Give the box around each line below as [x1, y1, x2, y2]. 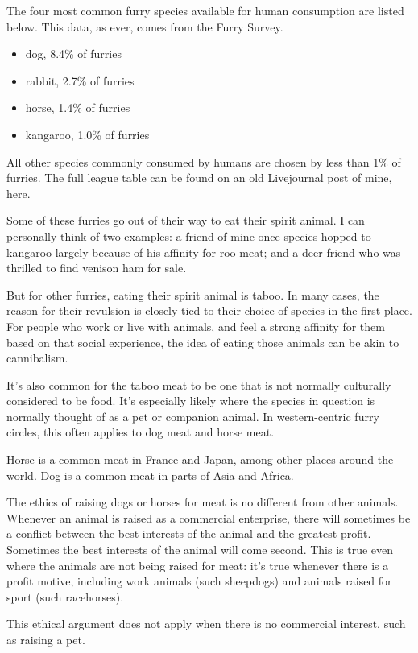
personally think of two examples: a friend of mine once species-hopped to [6, 227, 371, 244]
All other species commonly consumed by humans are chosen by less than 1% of [6, 153, 401, 170]
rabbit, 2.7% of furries [25, 72, 135, 89]
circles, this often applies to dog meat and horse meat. [6, 424, 275, 440]
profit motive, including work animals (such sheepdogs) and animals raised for [6, 572, 392, 589]
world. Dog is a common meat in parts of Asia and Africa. [6, 466, 294, 483]
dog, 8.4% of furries [25, 45, 122, 62]
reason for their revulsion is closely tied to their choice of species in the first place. [6, 302, 412, 319]
